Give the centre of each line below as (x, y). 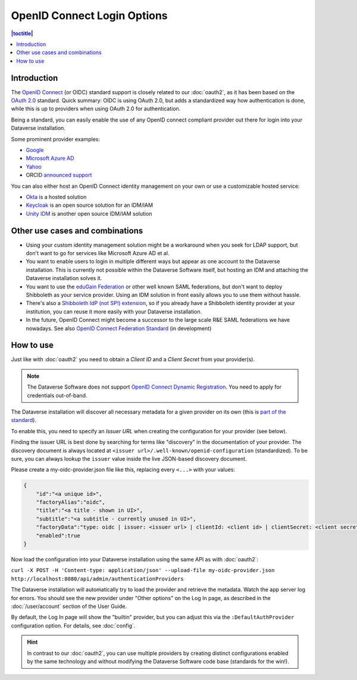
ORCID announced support (59, 175)
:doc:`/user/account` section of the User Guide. (69, 606)
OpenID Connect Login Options (89, 15)
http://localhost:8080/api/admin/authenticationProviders (97, 579)
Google (35, 150)
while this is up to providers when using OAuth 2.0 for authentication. (96, 109)
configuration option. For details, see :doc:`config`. (73, 625)
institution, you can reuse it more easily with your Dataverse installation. (114, 311)
